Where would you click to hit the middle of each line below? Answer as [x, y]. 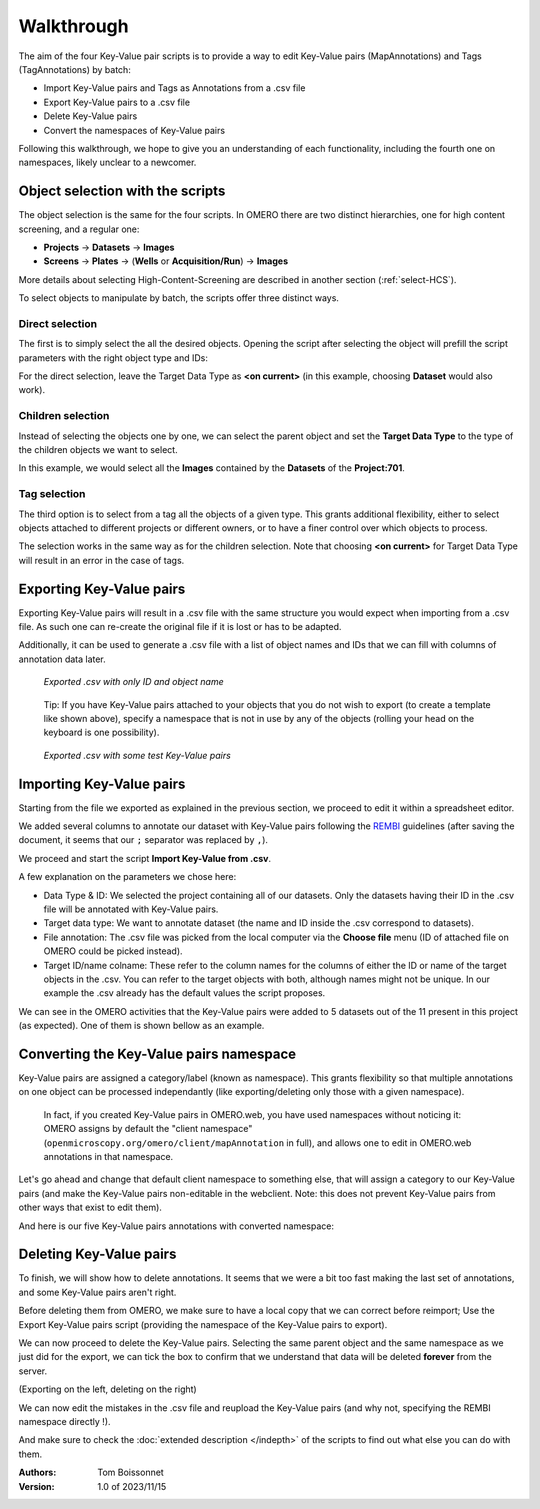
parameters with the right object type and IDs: [113, 357]
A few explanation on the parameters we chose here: [127, 877]
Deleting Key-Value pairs [97, 1254]
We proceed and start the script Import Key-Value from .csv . [145, 858]
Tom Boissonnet [130, 1472]
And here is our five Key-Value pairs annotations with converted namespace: [176, 1226]
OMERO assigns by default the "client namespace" [148, 1129]
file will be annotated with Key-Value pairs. [131, 909]
